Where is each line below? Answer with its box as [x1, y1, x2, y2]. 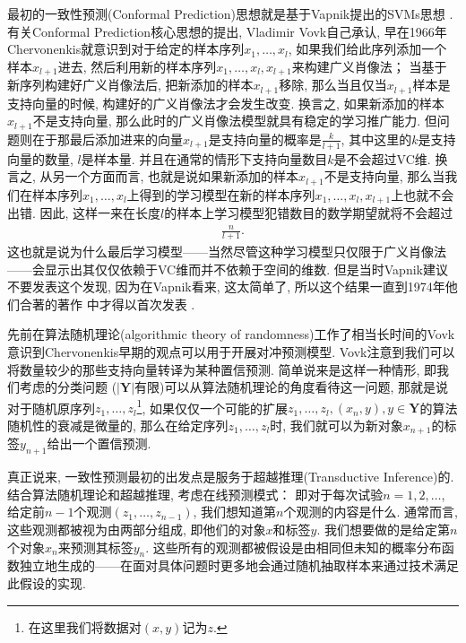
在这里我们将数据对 [28, 617, 142, 636]
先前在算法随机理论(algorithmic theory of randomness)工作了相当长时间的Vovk [7, 325, 455, 343]
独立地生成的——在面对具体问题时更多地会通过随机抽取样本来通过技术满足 [19, 556, 459, 575]
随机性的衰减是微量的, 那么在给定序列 [7, 416, 229, 435]
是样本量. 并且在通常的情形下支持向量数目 [81, 149, 328, 168]
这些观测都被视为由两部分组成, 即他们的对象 [7, 520, 266, 539]
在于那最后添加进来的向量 [31, 129, 183, 148]
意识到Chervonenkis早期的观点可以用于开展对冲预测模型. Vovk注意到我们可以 [7, 343, 455, 361]
